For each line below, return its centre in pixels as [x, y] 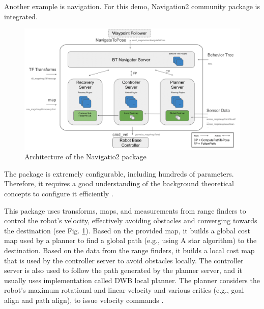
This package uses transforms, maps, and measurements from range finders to [125, 210]
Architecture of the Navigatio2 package [85, 157]
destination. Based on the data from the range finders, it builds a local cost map [129, 250]
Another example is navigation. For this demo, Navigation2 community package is [132, 6]
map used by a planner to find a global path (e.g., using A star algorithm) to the [130, 240]
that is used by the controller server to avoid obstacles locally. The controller [124, 260]
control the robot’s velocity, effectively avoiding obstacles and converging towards [131, 220]
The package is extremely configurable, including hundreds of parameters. [119, 173]
